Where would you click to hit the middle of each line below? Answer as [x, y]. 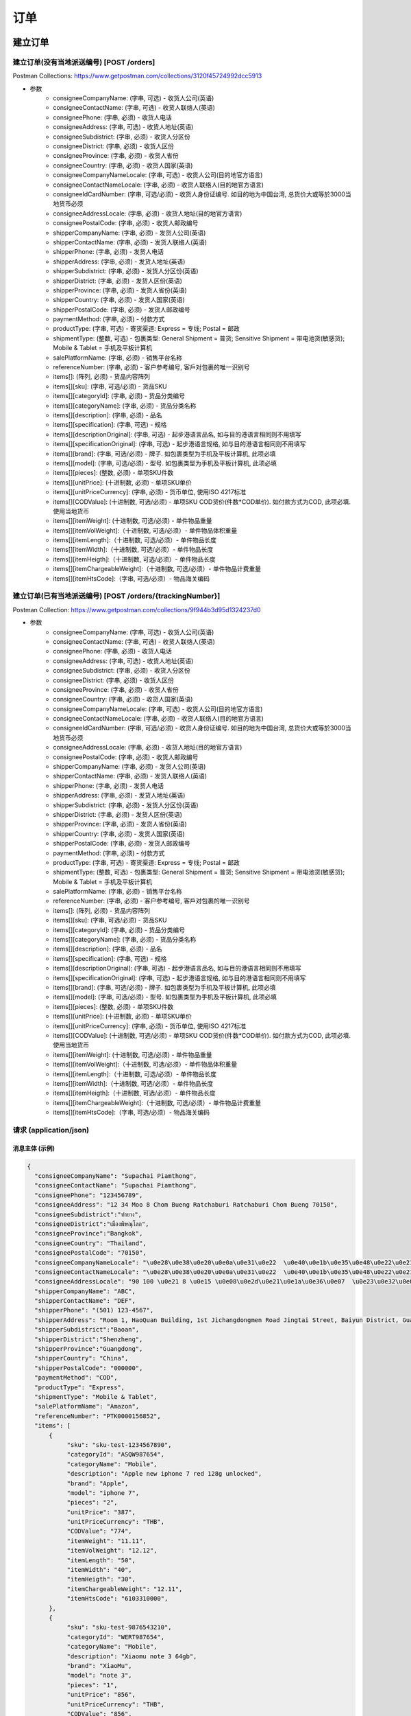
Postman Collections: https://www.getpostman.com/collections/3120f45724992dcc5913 [137, 76]
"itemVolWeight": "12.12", [112, 1551]
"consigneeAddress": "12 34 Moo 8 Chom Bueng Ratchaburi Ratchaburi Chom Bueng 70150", [186, 1205]
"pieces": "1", [92, 1685]
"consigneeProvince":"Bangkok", [89, 1233]
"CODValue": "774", [100, 1531]
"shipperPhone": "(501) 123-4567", [94, 1310]
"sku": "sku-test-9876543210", [119, 1627]
